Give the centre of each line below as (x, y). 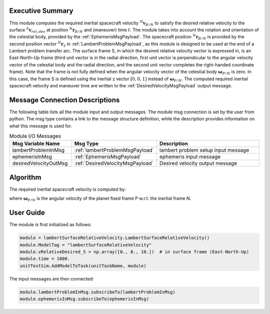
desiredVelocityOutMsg (40, 163)
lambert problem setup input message (204, 150)
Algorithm (25, 177)
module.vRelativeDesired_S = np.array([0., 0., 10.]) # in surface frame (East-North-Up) (134, 252)
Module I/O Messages (35, 136)
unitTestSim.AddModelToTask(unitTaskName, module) (83, 266)
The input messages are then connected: (52, 279)
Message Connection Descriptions (64, 100)
